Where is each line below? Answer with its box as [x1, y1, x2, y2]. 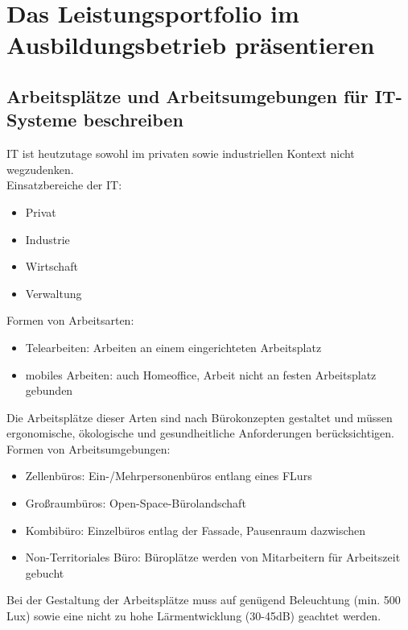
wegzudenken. [6, 160, 74, 177]
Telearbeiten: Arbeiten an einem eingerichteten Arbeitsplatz [25, 338, 322, 355]
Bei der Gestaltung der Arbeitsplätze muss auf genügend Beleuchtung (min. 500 [6, 591, 401, 608]
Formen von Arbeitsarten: [6, 312, 134, 329]
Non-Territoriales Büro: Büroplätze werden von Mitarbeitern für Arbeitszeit [25, 549, 401, 566]
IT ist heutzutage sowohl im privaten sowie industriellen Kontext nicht [6, 145, 355, 162]
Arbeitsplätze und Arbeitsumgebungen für [6, 83, 369, 108]
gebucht [25, 564, 64, 581]
